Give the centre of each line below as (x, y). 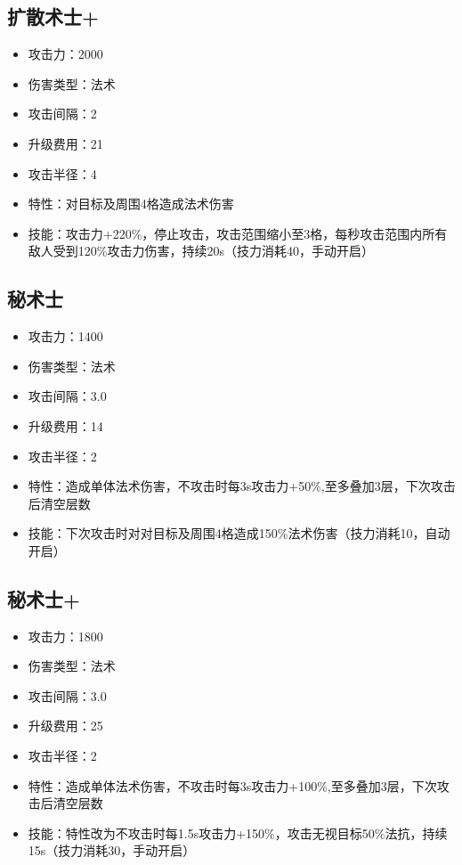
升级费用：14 (65, 425)
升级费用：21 (65, 143)
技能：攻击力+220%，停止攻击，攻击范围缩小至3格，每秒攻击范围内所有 (238, 233)
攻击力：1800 (65, 636)
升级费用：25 (65, 726)
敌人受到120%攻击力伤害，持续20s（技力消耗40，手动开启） (201, 251)
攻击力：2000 (65, 54)
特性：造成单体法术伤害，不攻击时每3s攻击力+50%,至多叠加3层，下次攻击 (242, 486)
